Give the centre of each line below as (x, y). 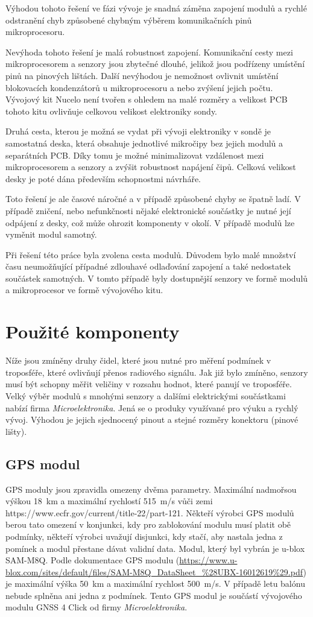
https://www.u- (208, 560)
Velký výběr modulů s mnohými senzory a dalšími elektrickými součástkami (146, 395)
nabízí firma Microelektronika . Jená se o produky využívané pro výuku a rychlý (152, 407)
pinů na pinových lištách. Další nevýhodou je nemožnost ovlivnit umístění (142, 75)
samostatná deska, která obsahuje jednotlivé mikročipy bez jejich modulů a (144, 143)
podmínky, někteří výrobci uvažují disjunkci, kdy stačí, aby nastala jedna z (144, 536)
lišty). (16, 431)
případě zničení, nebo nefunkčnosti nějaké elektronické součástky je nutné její (148, 210)
